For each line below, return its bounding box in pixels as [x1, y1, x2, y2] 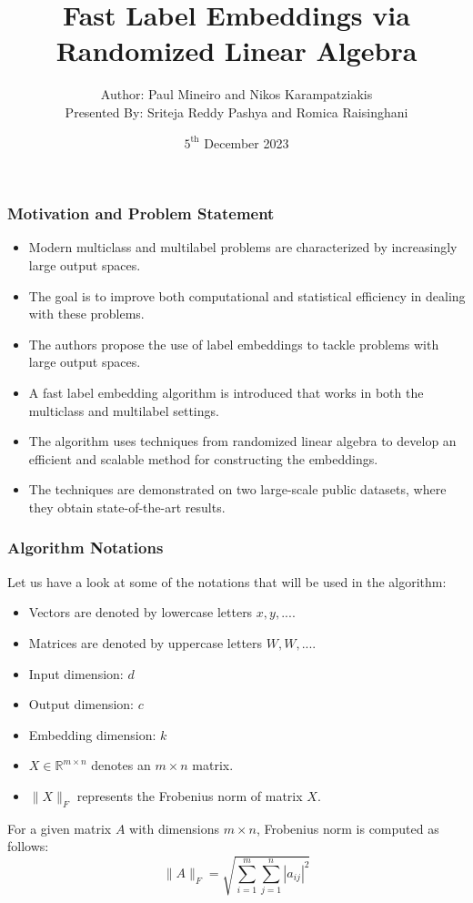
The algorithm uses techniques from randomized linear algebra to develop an [28, 431, 457, 451]
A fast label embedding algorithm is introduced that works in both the [28, 382, 424, 401]
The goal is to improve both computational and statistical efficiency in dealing [28, 286, 466, 305]
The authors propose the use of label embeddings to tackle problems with [28, 334, 439, 353]
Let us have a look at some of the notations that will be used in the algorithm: [7, 572, 447, 591]
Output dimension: [28, 695, 135, 714]
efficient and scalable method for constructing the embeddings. [28, 449, 378, 468]
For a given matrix [7, 818, 112, 837]
